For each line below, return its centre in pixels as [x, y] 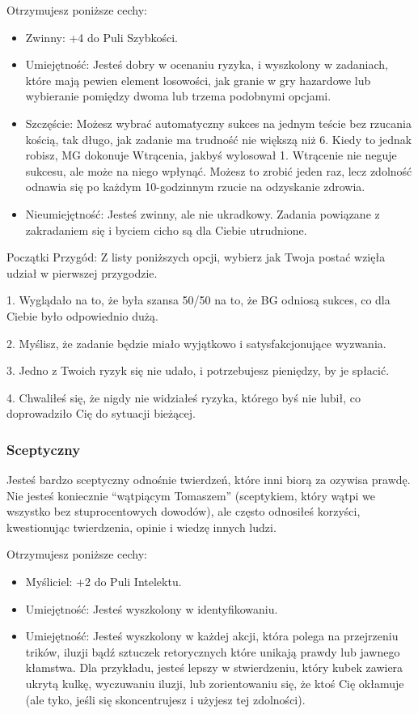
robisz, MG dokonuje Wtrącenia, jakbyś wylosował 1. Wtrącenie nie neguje [211, 155]
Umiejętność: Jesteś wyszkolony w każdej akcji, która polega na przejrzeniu [212, 636]
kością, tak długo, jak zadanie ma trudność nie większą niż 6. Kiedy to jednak [219, 139]
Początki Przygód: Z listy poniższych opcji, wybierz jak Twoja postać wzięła [196, 257]
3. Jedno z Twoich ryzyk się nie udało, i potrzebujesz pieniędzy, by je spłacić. [198, 370]
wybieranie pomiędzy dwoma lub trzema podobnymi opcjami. [178, 96]
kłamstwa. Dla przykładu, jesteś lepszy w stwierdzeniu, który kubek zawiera [214, 667]
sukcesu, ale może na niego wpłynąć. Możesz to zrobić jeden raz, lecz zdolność [219, 170]
